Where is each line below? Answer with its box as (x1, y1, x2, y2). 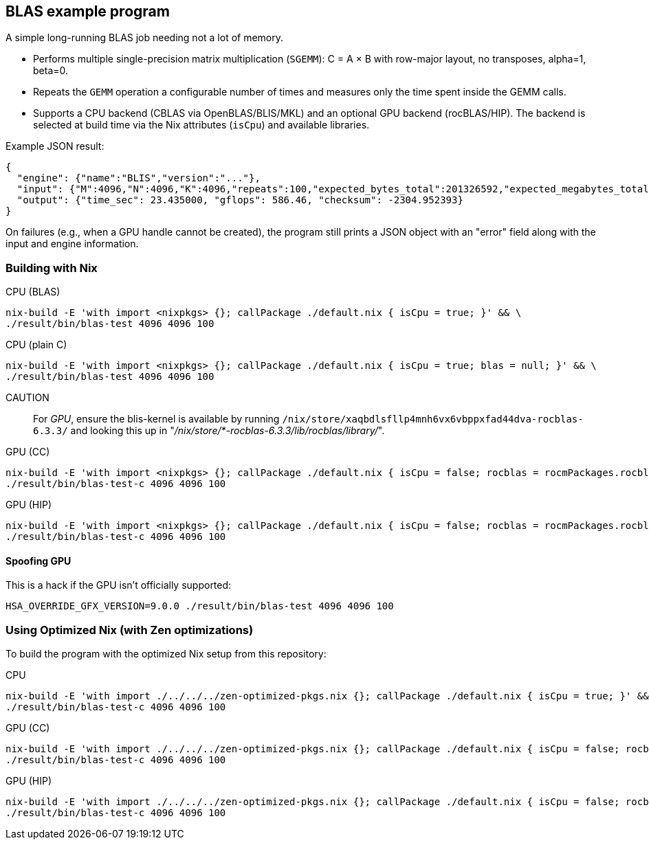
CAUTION (5, 392, 49, 404)
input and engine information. (5, 238, 139, 250)
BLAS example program (5, 3, 170, 20)
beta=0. (33, 65, 69, 77)
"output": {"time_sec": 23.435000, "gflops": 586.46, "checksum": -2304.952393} (16, 194, 463, 206)
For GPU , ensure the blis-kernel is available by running (33, 413, 280, 425)
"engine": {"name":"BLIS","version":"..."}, (16, 172, 261, 184)
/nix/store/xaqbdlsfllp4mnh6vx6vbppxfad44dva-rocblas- (282, 414, 584, 425)
